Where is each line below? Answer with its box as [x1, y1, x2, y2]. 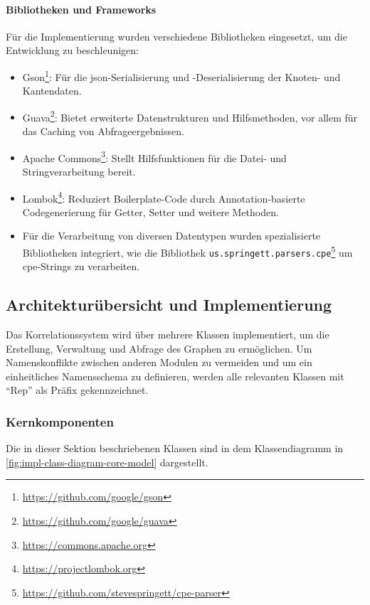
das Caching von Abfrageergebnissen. [22, 124, 184, 139]
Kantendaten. [22, 83, 82, 98]
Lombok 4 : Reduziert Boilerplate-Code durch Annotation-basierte [22, 188, 305, 205]
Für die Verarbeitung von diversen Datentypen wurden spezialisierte [22, 228, 321, 243]
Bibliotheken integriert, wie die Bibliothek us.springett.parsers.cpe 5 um [22, 242, 353, 259]
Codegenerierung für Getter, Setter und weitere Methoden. [22, 204, 279, 219]
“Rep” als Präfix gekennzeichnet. [6, 382, 149, 397]
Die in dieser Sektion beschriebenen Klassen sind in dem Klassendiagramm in [6, 441, 344, 456]
